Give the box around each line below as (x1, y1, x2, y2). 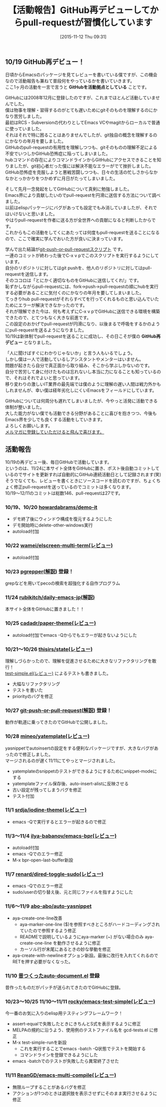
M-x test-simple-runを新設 (12, 1039, 67, 1045)
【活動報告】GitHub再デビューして (7, 4, 150, 16)
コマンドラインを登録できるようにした (19, 1052, 98, 1058)
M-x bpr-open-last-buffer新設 (12, 857, 73, 863)
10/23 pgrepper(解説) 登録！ (5, 568, 74, 575)
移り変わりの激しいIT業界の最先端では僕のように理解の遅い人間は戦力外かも (5, 381, 161, 387)
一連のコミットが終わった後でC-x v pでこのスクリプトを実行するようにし (5, 253, 155, 258)
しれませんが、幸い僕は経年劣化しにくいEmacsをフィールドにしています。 (5, 387, 157, 393)
